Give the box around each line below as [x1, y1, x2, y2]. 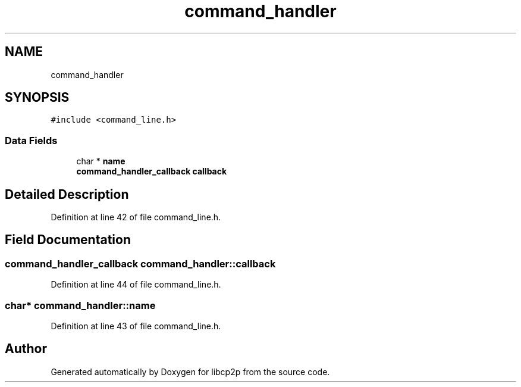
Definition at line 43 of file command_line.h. [51, 321, 221, 331]
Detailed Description [5, 186, 129, 202]
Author [5, 341, 47, 357]
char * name [76, 156, 125, 167]
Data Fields [5, 134, 58, 146]
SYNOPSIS [5, 90, 70, 105]
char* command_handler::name [5, 299, 156, 311]
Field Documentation [5, 232, 131, 248]
